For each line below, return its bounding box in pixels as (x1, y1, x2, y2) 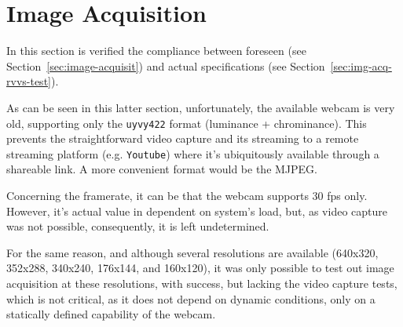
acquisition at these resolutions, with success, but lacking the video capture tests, (6, 274, 398, 291)
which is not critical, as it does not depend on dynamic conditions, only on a (6, 290, 376, 307)
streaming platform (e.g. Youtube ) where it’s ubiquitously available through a (6, 145, 379, 162)
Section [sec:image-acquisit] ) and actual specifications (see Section (6, 57, 325, 74)
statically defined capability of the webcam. (6, 306, 216, 322)
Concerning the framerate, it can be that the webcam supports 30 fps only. (6, 187, 368, 203)
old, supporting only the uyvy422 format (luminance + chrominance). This (6, 114, 367, 131)
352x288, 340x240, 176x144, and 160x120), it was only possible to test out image (6, 260, 394, 276)
